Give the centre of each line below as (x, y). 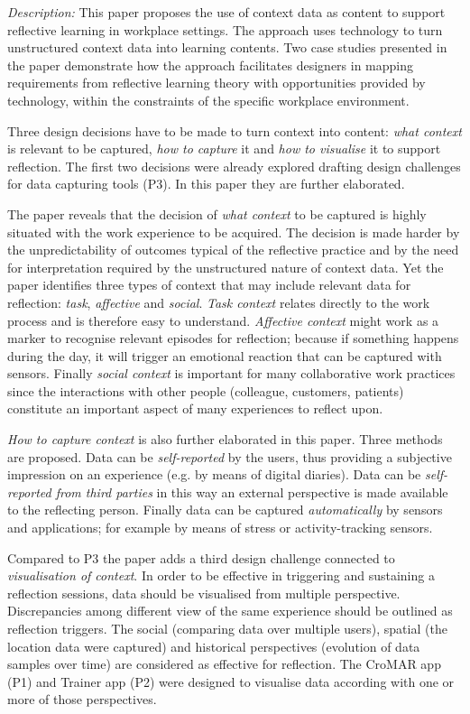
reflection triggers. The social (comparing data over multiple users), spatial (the (227, 628)
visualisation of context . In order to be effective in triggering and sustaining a (221, 575)
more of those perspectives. (82, 699)
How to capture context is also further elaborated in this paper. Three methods (225, 439)
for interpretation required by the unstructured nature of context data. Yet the (226, 267)
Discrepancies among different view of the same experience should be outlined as (230, 611)
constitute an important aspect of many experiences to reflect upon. (195, 408)
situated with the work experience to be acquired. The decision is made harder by (234, 232)
